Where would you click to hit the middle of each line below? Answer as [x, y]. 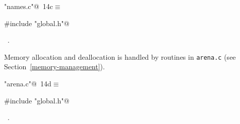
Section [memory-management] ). [54, 67]
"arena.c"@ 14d [28, 84]
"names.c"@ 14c [28, 6]
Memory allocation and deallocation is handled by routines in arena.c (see [120, 56]
